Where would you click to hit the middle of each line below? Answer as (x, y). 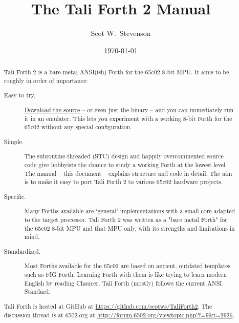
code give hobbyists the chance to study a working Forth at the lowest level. (126, 164)
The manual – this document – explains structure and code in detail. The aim (128, 173)
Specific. (15, 196)
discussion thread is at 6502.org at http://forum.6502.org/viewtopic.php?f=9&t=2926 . (119, 315)
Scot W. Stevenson (121, 33)
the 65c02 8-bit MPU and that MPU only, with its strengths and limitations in (129, 228)
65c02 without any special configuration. (78, 127)
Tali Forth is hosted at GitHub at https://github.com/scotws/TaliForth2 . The (108, 306)
